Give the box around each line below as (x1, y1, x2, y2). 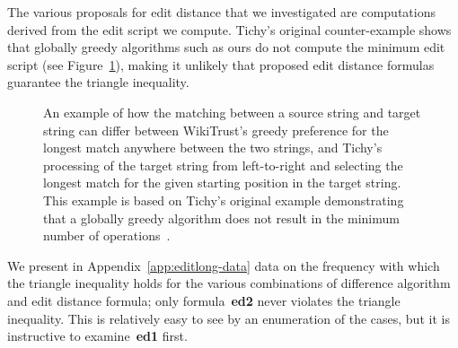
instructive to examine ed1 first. (7, 326, 188, 345)
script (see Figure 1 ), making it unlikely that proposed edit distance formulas (7, 55, 435, 74)
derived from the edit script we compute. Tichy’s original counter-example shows (7, 20, 452, 39)
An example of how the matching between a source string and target (43, 102, 421, 121)
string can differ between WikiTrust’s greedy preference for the (43, 120, 389, 139)
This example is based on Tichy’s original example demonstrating (43, 190, 404, 209)
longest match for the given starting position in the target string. (43, 173, 401, 192)
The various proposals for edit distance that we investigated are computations (7, 3, 436, 21)
